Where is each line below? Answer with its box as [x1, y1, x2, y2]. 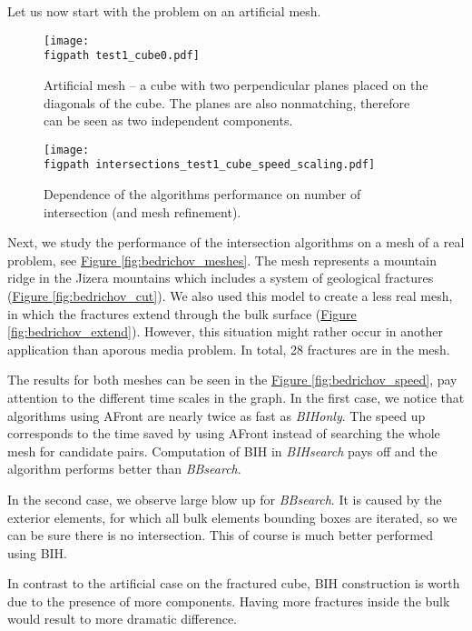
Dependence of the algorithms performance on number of [44, 185, 361, 203]
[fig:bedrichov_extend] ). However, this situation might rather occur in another [7, 322, 443, 341]
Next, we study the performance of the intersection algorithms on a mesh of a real [7, 233, 465, 252]
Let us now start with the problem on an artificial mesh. [7, 2, 321, 20]
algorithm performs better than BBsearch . [7, 459, 241, 478]
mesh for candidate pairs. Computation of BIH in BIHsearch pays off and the [7, 441, 438, 460]
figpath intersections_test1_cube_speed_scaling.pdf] [44, 158, 376, 172]
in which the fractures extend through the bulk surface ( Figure [7, 304, 357, 323]
